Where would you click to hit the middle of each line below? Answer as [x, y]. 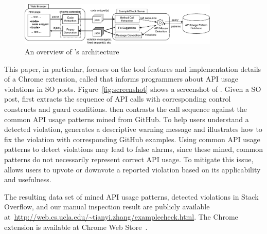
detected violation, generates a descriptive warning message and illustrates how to [133, 129]
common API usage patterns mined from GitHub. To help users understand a [127, 119]
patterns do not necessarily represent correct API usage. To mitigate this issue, [129, 159]
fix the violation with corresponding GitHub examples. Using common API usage [132, 139]
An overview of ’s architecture [72, 52]
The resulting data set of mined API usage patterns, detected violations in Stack [131, 196]
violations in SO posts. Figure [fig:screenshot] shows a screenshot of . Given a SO [133, 89]
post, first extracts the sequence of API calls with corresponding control [118, 99]
